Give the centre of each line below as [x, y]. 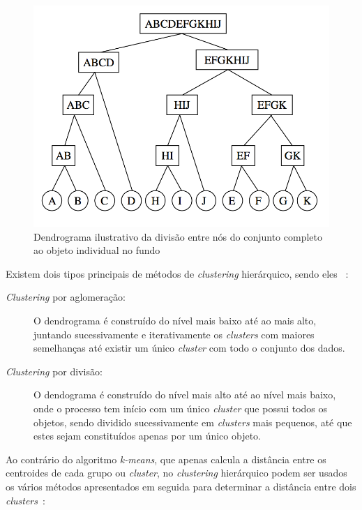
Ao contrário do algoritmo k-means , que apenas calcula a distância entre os [166, 459]
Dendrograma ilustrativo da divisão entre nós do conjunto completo [178, 236]
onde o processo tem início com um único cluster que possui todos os [181, 408]
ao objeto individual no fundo [97, 250]
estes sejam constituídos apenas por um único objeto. [147, 436]
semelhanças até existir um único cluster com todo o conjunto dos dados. [189, 348]
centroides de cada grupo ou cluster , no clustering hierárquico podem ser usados [176, 473]
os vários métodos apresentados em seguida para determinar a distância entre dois [181, 486]
